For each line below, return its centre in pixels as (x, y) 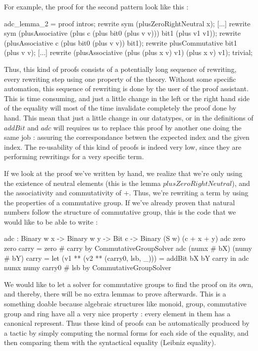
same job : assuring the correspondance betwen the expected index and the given (127, 137)
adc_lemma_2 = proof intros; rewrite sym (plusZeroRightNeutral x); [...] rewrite (127, 23)
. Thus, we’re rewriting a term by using (189, 193)
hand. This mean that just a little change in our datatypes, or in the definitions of (129, 117)
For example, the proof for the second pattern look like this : (96, 6)
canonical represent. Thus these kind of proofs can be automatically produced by (127, 323)
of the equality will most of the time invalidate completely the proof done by (120, 108)
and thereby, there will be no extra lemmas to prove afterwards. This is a (115, 294)
